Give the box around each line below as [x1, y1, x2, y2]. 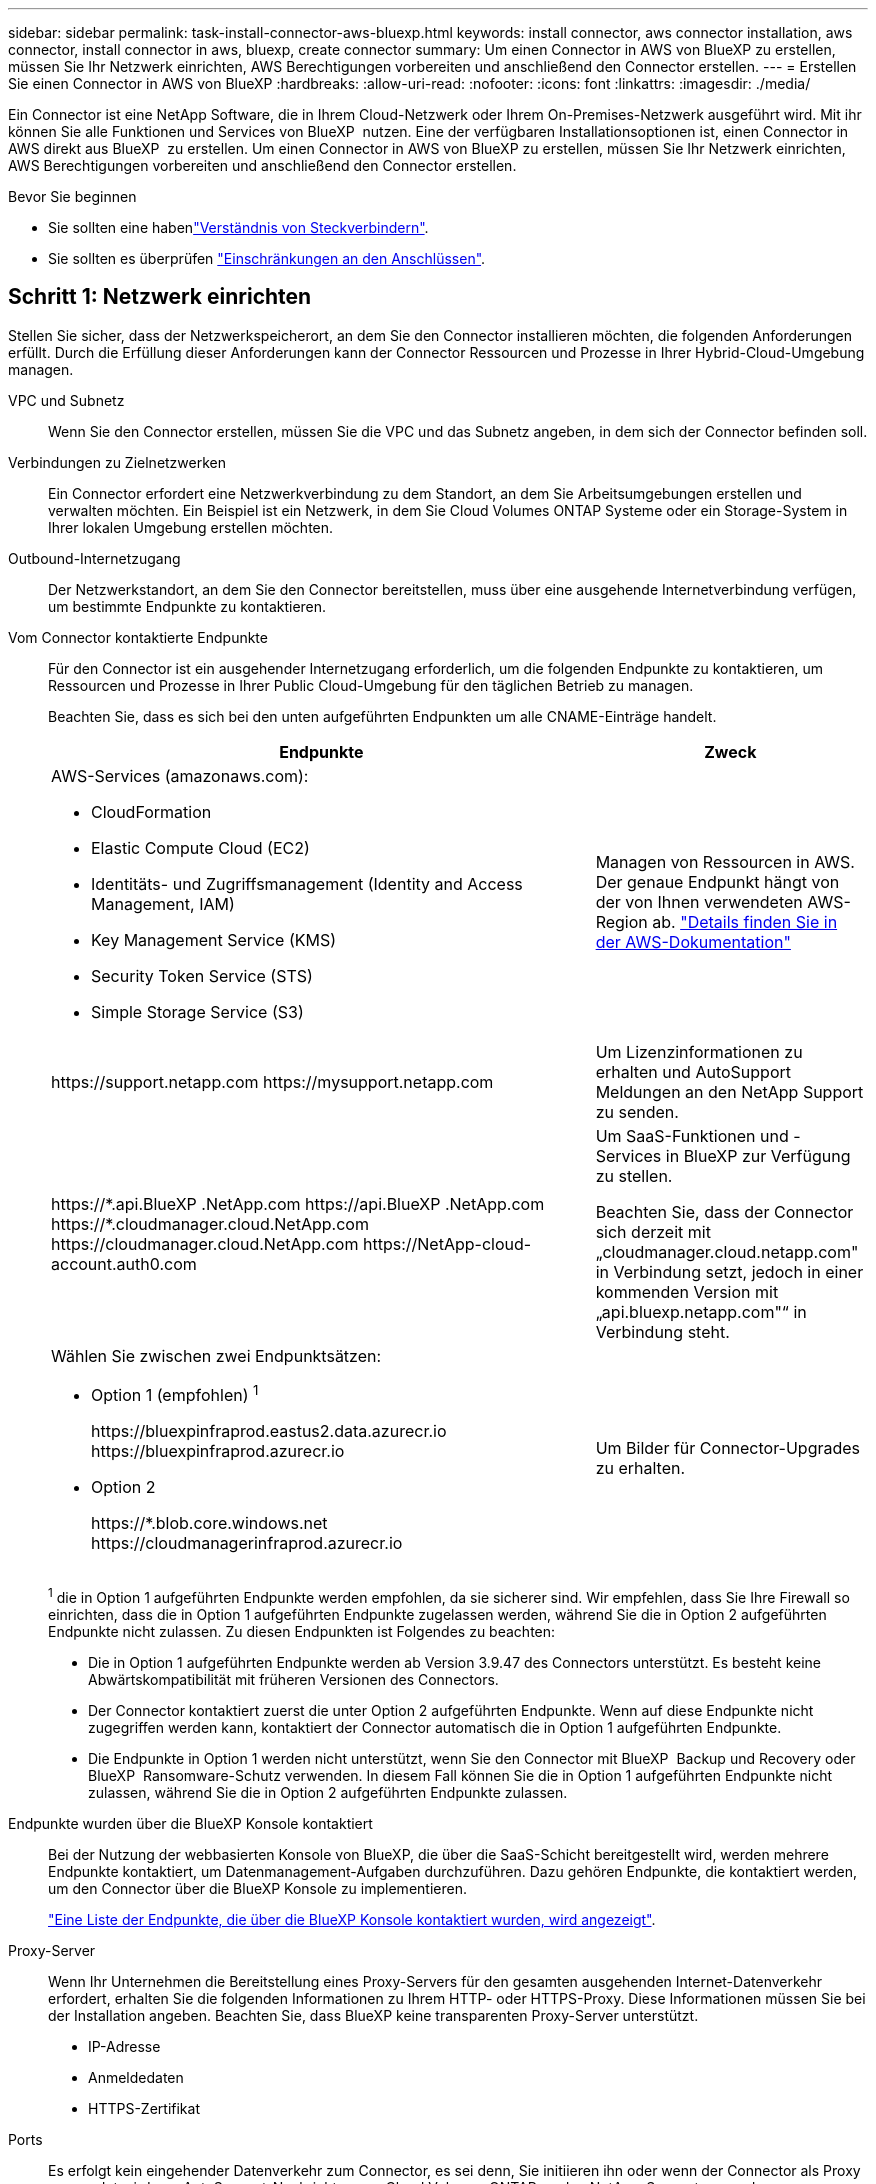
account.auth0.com [51, 1253, 197, 1274]
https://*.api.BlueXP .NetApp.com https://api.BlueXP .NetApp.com [51, 1193, 545, 1214]
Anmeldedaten [88, 2068, 184, 2086]
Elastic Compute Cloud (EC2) [91, 837, 310, 858]
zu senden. [595, 1101, 679, 1122]
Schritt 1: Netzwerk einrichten [8, 284, 312, 310]
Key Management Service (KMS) [91, 929, 337, 950]
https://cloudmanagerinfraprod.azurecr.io [91, 1533, 403, 1554]
